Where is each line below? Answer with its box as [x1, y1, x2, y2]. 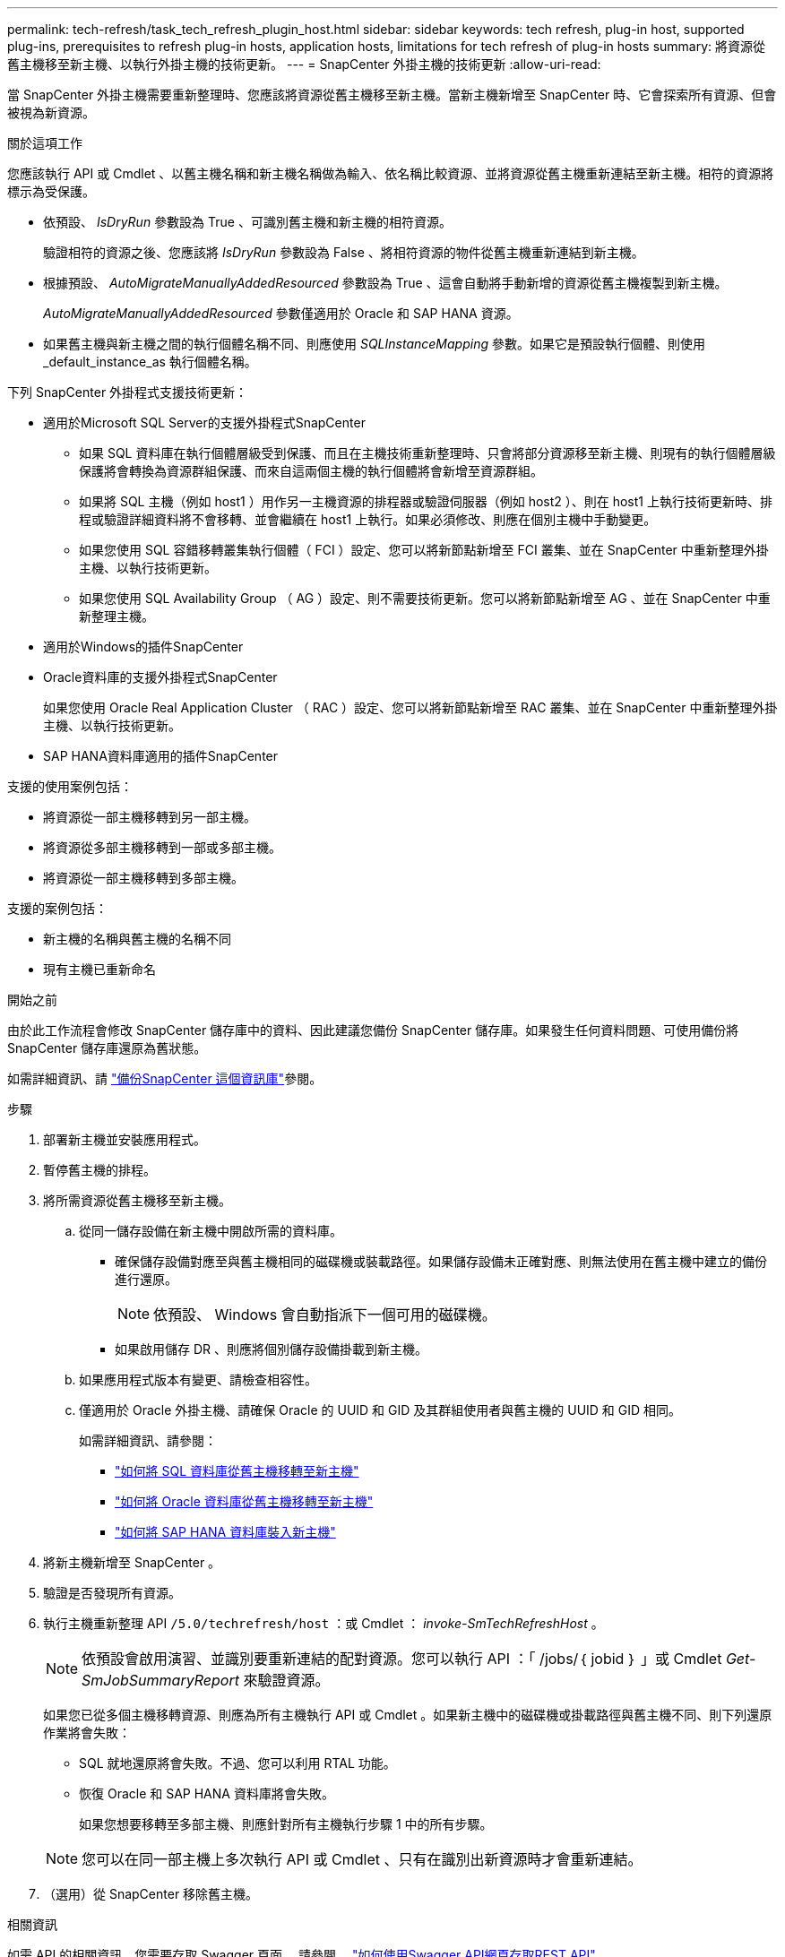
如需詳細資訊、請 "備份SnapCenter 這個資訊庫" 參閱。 [7, 1071, 323, 1086]
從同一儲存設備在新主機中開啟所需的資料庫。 [79, 1223, 342, 1238]
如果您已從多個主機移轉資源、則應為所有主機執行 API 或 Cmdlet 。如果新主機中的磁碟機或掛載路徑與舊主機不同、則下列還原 [43, 1707, 772, 1722]
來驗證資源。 [243, 1671, 330, 1689]
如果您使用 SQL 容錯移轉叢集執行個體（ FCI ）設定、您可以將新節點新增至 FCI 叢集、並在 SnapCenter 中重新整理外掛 [79, 542, 769, 557]
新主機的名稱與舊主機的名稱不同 [43, 931, 231, 946]
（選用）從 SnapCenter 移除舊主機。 [43, 1886, 259, 1901]
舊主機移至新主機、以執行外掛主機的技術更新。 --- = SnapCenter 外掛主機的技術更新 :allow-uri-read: [7, 56, 601, 72]
